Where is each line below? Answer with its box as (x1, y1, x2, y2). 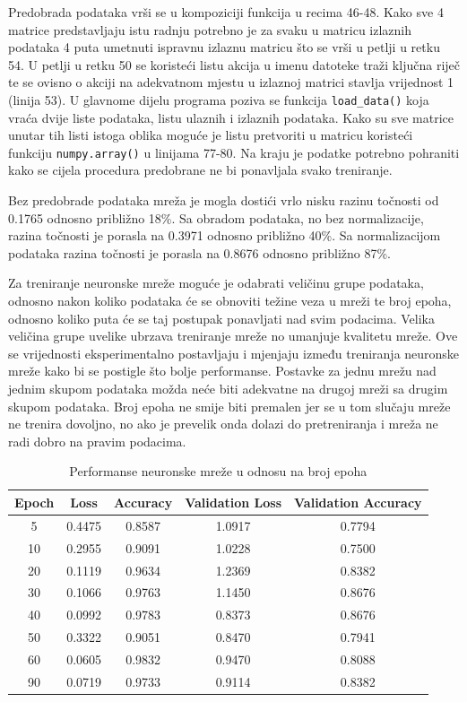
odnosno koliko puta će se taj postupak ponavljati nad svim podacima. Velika (8, 308, 435, 327)
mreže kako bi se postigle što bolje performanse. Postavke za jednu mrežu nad (8, 361, 437, 380)
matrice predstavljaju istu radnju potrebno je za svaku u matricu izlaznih (8, 20, 412, 39)
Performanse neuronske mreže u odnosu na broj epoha (69, 462, 368, 481)
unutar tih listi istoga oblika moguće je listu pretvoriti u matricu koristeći (8, 126, 413, 144)
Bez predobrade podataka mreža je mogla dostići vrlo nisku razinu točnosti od (8, 191, 439, 210)
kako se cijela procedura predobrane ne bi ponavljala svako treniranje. (8, 160, 393, 179)
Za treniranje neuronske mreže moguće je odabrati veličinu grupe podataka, (8, 273, 424, 292)
